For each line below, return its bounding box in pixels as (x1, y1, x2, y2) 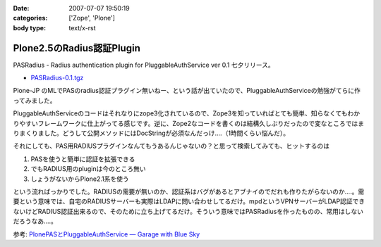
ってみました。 (13, 96, 56, 105)
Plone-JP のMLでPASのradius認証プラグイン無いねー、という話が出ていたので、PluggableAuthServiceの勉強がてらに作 (13, 87, 361, 95)
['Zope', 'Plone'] (68, 14, 116, 23)
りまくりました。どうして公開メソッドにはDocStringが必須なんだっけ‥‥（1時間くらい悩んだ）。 (13, 129, 290, 137)
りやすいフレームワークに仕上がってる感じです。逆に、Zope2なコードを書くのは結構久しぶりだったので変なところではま (13, 119, 365, 127)
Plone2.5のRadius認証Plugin (13, 42, 140, 54)
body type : (13, 23, 46, 32)
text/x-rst (68, 23, 96, 32)
